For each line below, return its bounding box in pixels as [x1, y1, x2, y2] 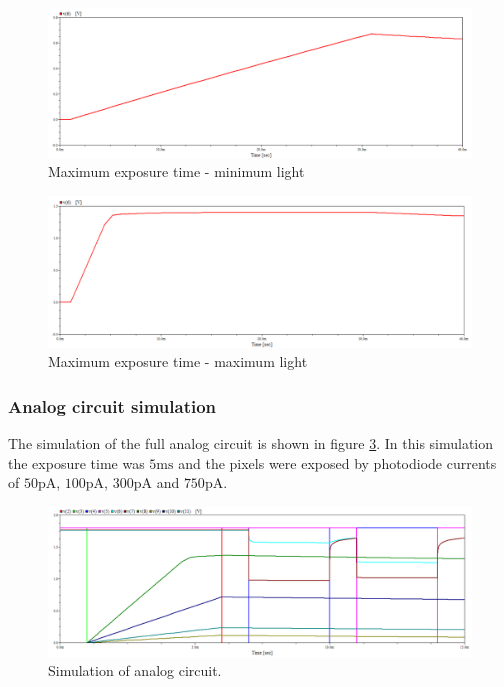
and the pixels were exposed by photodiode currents [178, 452, 497, 473]
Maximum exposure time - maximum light [48, 351, 308, 372]
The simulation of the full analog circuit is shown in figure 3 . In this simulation [8, 433, 494, 454]
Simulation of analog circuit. [48, 660, 222, 681]
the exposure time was [8, 452, 145, 473]
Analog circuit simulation [8, 393, 217, 418]
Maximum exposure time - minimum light [48, 161, 305, 182]
